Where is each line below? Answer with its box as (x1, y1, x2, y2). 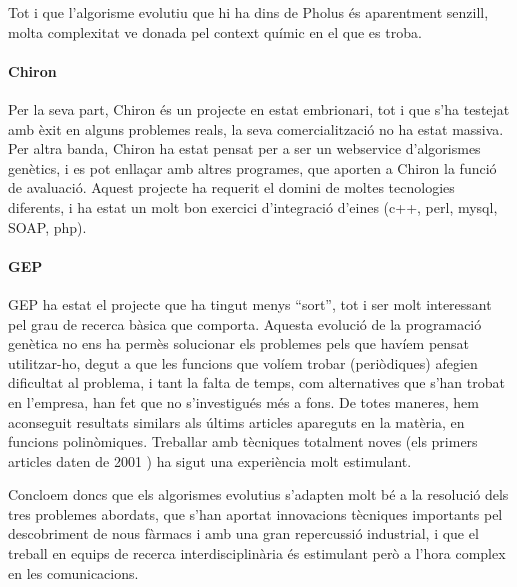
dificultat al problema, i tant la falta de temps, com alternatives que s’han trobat (8, 372, 505, 393)
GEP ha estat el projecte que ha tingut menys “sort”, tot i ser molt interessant (8, 293, 492, 314)
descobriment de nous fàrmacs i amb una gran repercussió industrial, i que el (8, 523, 479, 544)
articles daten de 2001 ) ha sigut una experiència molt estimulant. (8, 450, 412, 471)
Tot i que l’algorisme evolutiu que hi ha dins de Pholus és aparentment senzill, (8, 2, 489, 22)
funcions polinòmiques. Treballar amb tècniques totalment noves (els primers (8, 431, 478, 452)
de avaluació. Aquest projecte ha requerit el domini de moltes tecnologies (8, 177, 455, 198)
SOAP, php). (8, 216, 87, 237)
